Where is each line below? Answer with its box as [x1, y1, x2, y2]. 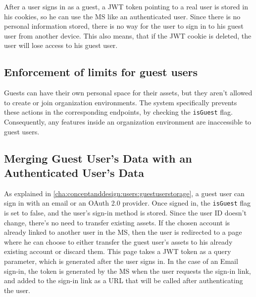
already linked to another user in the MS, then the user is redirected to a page [4, 227, 242, 237]
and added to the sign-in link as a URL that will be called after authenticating [4, 275, 243, 286]
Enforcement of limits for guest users [4, 64, 198, 80]
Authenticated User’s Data [4, 165, 144, 180]
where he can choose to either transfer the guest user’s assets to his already [4, 236, 233, 247]
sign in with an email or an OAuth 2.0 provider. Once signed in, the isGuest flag [4, 198, 251, 208]
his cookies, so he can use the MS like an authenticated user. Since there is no [4, 11, 241, 21]
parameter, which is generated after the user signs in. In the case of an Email [4, 256, 238, 266]
